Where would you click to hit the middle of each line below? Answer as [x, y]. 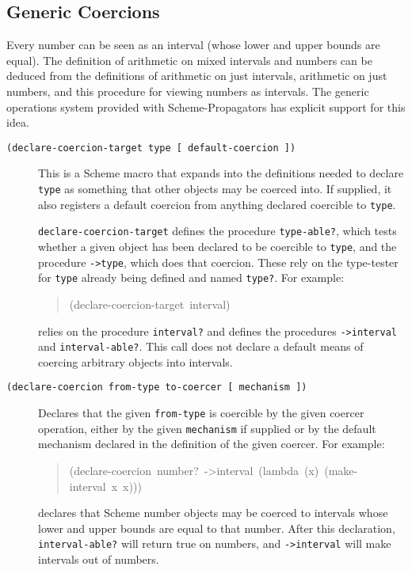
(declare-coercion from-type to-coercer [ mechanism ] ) [157, 388]
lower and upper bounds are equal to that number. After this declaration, [217, 528]
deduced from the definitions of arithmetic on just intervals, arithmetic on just [197, 76]
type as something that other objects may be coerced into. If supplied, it [215, 189]
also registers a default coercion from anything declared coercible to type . [217, 204]
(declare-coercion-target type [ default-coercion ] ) [151, 148]
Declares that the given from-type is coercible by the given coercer [201, 413]
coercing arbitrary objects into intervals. [135, 361]
